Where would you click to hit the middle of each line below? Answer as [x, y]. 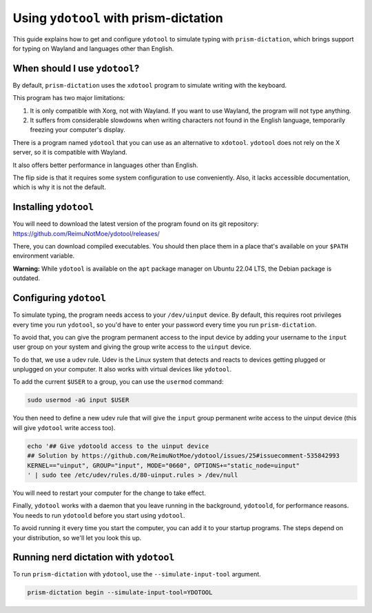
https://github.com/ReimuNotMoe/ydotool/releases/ [86, 233]
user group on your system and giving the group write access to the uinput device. [132, 347]
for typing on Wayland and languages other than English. [93, 48]
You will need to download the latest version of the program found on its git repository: [136, 224]
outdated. [27, 278]
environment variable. [44, 256]
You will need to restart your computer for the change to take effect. [109, 493]
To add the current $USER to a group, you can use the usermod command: [118, 382]
